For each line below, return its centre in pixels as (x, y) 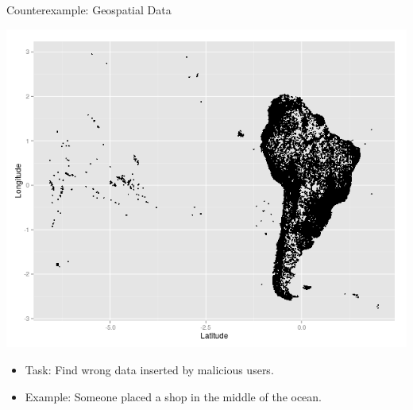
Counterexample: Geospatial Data (89, 10)
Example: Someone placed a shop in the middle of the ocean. (174, 396)
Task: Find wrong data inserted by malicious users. (149, 369)
